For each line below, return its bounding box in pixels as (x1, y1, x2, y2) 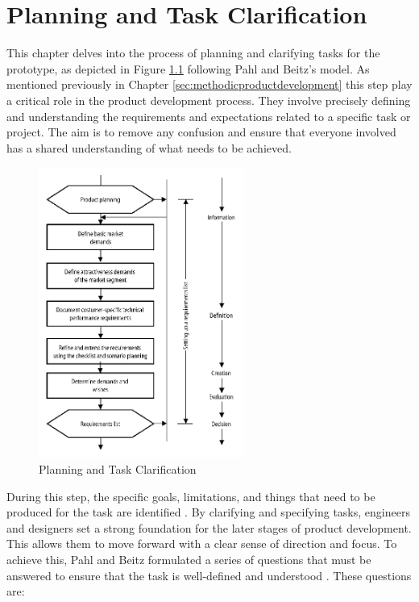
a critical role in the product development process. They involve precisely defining (6, 91, 411, 108)
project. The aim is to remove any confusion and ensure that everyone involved (6, 123, 396, 140)
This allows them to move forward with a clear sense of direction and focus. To (6, 535, 397, 552)
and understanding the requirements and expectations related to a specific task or (6, 107, 411, 124)
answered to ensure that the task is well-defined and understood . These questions (6, 566, 412, 583)
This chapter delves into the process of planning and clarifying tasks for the (6, 44, 380, 61)
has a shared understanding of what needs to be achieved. (6, 139, 292, 156)
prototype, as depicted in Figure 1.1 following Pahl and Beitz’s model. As (6, 60, 370, 77)
